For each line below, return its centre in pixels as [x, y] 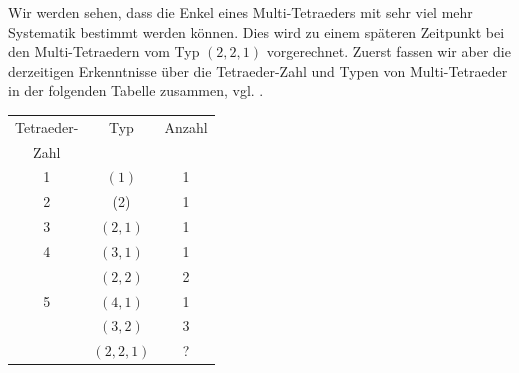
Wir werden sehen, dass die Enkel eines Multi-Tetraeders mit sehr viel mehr [240, 12]
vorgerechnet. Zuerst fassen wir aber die [388, 51]
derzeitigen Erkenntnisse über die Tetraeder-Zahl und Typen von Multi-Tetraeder [258, 70]
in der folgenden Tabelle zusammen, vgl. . [136, 90]
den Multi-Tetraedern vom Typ [104, 51]
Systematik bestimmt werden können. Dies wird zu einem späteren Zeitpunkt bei [256, 31]
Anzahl [186, 126]
